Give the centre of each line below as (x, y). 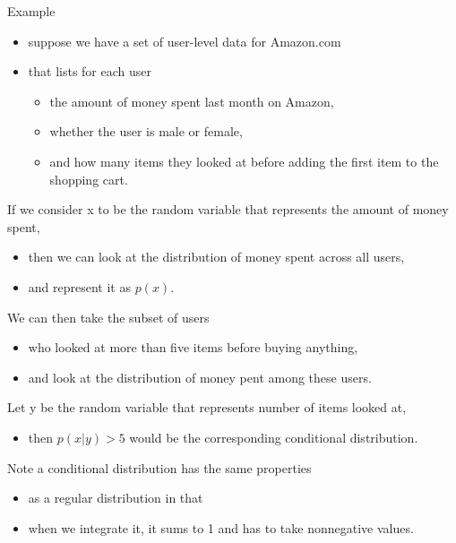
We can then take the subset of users (108, 317)
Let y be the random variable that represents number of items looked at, (207, 407)
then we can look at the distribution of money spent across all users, (216, 257)
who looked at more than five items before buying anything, (193, 347)
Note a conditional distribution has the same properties (159, 467)
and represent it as (79, 286)
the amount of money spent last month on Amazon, (192, 101)
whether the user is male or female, (146, 131)
